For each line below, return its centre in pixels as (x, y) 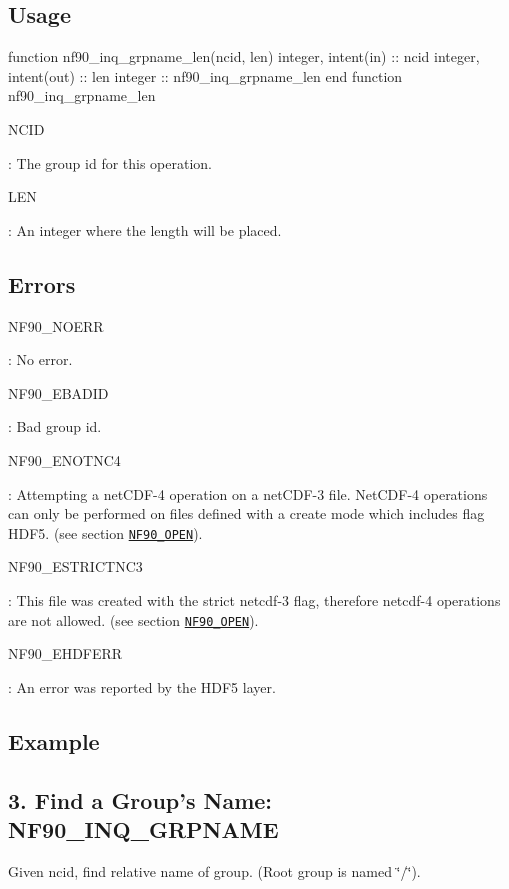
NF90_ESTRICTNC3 (75, 566)
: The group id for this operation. (110, 162)
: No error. (40, 359)
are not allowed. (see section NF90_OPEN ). (133, 619)
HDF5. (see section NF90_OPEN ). (105, 532)
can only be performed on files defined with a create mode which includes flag (246, 513)
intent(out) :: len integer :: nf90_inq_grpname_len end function (205, 75)
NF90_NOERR (56, 325)
